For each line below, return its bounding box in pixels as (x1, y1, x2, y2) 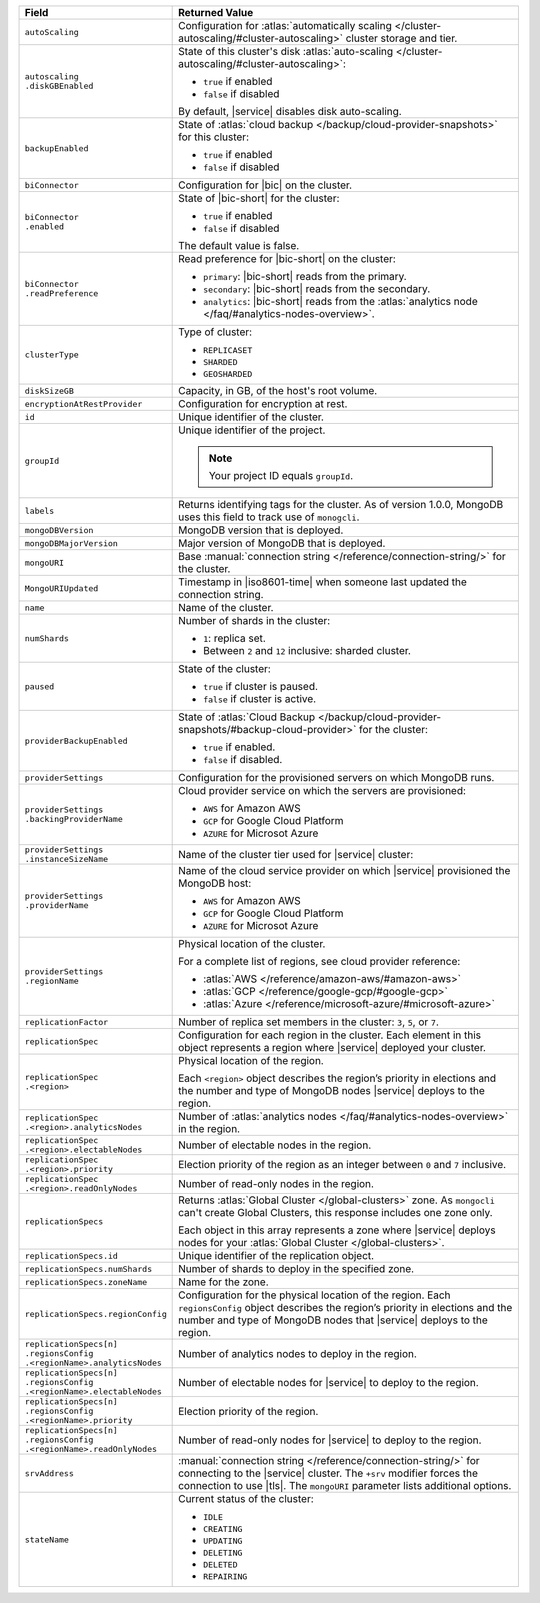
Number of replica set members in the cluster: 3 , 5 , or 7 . (178, 1015, 440, 1029)
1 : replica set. (203, 631, 267, 645)
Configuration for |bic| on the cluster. (178, 178, 353, 192)
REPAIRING (203, 1571, 248, 1582)
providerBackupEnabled (24, 735, 129, 746)
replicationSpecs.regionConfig (24, 1308, 167, 1319)
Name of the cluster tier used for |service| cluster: (178, 848, 414, 861)
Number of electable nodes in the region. (178, 1138, 372, 1152)
